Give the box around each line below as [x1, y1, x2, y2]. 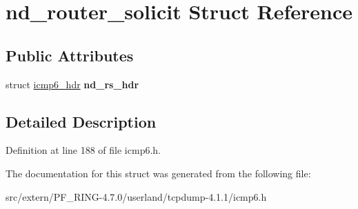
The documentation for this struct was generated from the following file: [6, 166, 311, 180]
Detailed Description [6, 110, 157, 132]
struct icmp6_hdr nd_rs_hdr [6, 77, 139, 91]
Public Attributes [6, 44, 134, 66]
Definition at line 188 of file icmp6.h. [6, 143, 161, 157]
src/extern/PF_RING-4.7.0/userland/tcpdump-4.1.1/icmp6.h [6, 189, 267, 203]
